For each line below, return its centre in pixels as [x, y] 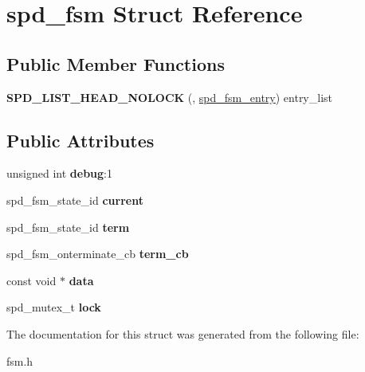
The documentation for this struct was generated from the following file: [183, 333]
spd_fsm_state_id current [75, 200]
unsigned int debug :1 [60, 173]
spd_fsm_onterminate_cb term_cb [98, 254]
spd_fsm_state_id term [68, 227]
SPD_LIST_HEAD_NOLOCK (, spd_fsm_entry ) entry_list [170, 97]
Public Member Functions [116, 63]
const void [31, 280]
